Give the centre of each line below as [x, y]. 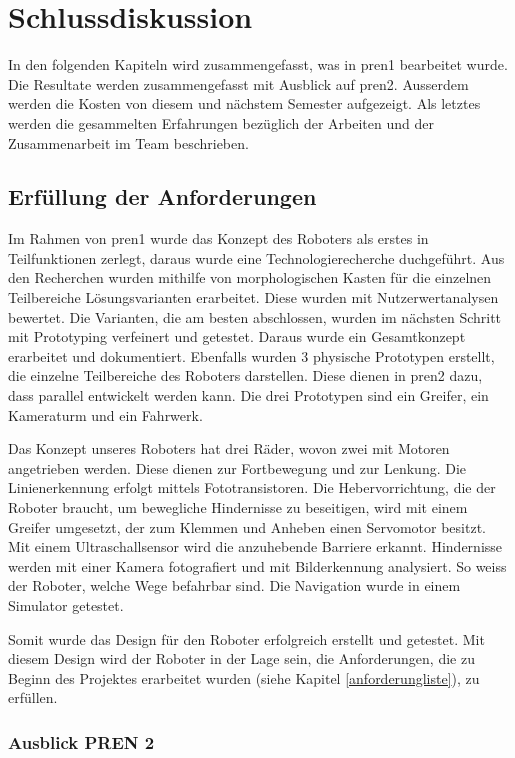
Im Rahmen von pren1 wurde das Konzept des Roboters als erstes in [218, 238]
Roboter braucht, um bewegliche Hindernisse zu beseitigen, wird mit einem [238, 507]
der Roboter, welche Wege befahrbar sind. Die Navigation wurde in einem [234, 585]
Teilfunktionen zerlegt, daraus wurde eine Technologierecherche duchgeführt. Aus [256, 257]
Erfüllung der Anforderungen [162, 196]
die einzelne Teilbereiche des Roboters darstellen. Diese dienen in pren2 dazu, [245, 375]
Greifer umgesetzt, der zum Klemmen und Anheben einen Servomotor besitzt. [247, 526]
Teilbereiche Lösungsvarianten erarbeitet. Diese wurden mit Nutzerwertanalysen [253, 297]
